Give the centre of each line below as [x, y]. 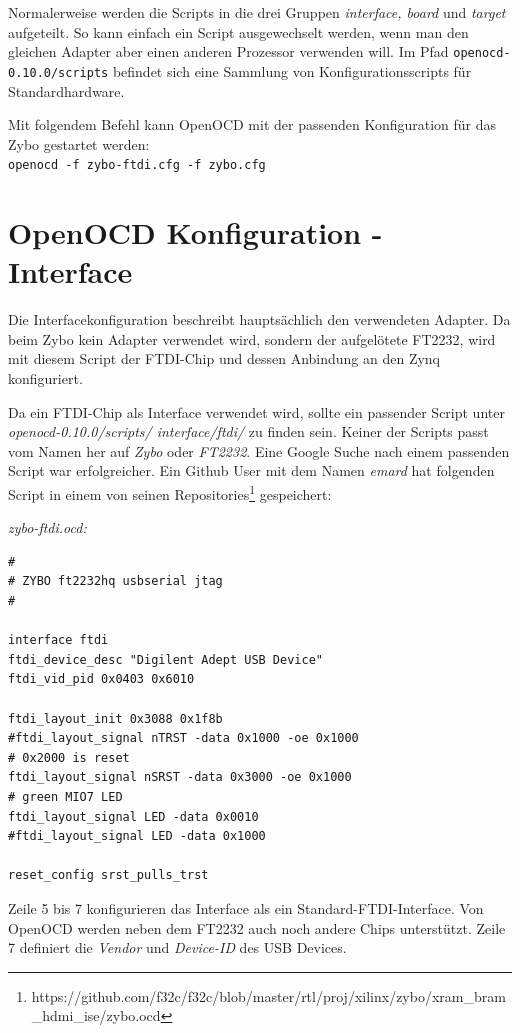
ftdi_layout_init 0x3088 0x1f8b [115, 718]
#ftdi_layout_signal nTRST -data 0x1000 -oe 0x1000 [183, 738]
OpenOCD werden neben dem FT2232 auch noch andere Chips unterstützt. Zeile [257, 927]
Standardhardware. [66, 90]
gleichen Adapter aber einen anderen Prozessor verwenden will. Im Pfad [228, 51]
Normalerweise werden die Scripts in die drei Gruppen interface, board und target [257, 12]
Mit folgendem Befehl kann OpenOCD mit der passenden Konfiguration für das [252, 124]
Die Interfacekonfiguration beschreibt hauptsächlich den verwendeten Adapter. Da [259, 319]
